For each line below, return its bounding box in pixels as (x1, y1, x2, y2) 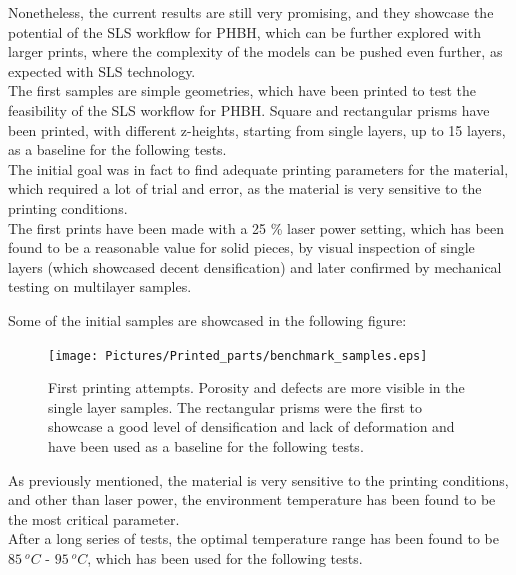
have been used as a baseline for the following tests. (48, 435, 364, 456)
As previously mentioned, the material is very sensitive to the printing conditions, (8, 469, 509, 490)
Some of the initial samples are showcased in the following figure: (8, 309, 407, 330)
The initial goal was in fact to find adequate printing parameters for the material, (8, 158, 509, 179)
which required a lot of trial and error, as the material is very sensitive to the (8, 178, 482, 199)
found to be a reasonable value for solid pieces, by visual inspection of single (8, 237, 475, 258)
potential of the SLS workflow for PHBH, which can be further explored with (8, 21, 481, 42)
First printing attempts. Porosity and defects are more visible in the (48, 377, 465, 398)
